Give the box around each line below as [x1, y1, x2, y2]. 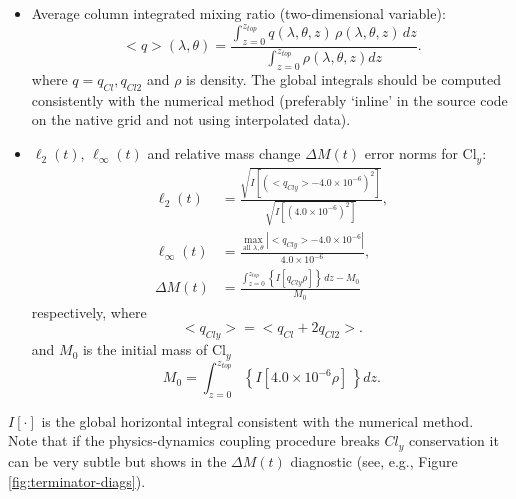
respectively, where [31, 301, 147, 322]
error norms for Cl [364, 143, 477, 164]
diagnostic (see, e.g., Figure [290, 450, 458, 471]
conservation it [408, 430, 499, 451]
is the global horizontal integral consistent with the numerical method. [41, 410, 474, 431]
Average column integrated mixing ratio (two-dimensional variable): [31, 3, 446, 23]
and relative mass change [147, 143, 301, 164]
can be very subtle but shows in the [8, 450, 227, 471]
